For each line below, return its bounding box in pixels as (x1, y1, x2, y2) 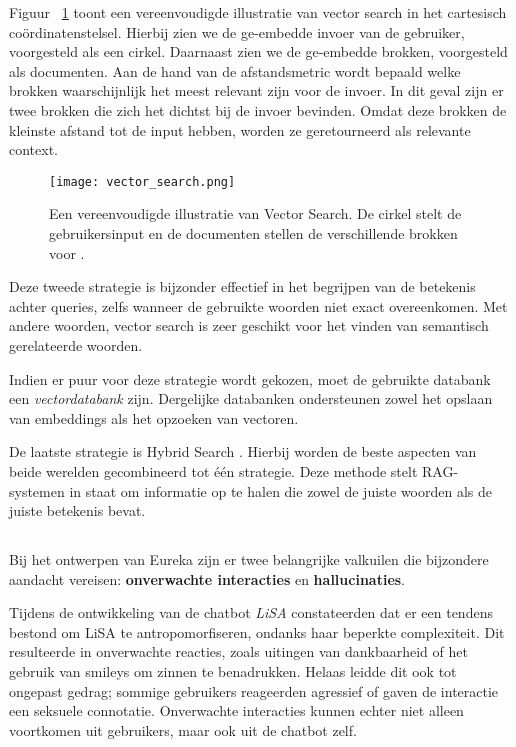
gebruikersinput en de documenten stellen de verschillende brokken (49, 223, 458, 243)
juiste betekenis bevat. (9, 500, 146, 521)
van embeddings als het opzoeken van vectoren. (9, 407, 299, 428)
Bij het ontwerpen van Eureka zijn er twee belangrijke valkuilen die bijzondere (9, 549, 489, 570)
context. (9, 139, 58, 160)
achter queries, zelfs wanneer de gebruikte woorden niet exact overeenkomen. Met (9, 295, 508, 316)
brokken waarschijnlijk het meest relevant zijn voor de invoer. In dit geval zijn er (9, 80, 504, 101)
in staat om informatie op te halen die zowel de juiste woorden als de (69, 480, 493, 501)
